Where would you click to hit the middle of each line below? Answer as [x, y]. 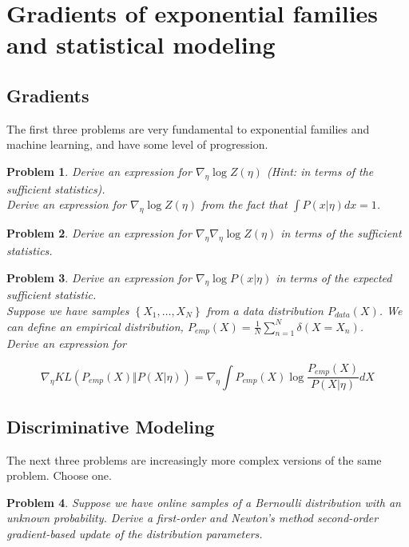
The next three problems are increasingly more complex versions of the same [194, 459]
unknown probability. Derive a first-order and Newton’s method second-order [193, 518]
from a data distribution [265, 310]
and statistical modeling [141, 44]
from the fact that [244, 204]
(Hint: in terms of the [320, 171]
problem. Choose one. [59, 475]
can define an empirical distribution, [95, 326]
